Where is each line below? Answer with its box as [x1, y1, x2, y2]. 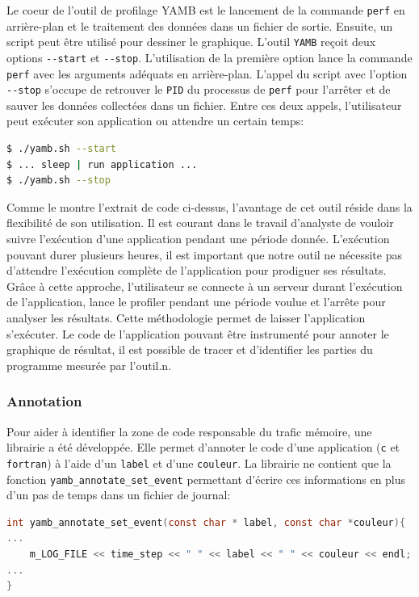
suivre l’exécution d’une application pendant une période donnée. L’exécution [6, 230, 390, 247]
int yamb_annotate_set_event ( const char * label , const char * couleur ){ [6, 516, 406, 528]
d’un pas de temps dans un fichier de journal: [6, 486, 231, 503]
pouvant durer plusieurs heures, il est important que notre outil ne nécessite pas [6, 246, 402, 263]
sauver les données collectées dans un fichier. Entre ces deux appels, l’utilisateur [6, 96, 402, 113]
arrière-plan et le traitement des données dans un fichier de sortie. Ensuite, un [6, 17, 393, 34]
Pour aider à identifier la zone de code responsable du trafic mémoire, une [6, 423, 372, 439]
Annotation [6, 391, 82, 411]
